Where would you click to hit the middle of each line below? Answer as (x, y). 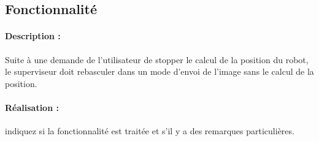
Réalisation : (32, 107)
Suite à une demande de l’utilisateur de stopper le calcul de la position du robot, (157, 59)
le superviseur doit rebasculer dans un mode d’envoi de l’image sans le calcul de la (159, 71)
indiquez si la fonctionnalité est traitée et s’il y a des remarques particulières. (150, 131)
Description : (33, 36)
